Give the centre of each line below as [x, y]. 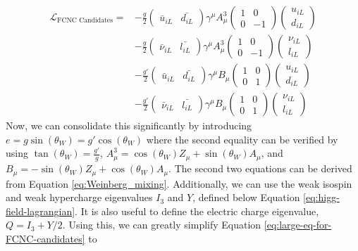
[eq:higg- [321, 197]
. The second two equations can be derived [260, 168]
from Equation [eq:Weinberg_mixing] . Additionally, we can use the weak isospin [179, 183]
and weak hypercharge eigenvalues [79, 197]
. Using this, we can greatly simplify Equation [162, 225]
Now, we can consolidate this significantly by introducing [129, 125]
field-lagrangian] [41, 211]
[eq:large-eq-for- [298, 225]
